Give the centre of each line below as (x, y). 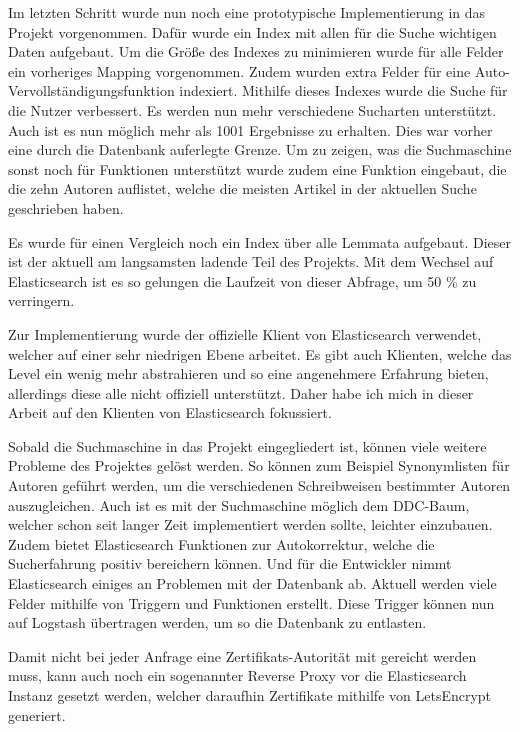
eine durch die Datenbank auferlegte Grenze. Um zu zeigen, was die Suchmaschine (260, 149)
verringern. (41, 300)
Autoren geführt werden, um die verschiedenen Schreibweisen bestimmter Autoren (259, 485)
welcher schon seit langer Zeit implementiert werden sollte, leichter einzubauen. (250, 524)
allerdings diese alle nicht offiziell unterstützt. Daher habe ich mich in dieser (241, 392)
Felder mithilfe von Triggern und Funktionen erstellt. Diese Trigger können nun (251, 602)
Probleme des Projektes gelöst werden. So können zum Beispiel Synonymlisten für (259, 465)
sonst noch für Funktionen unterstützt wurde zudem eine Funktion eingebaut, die (257, 168)
